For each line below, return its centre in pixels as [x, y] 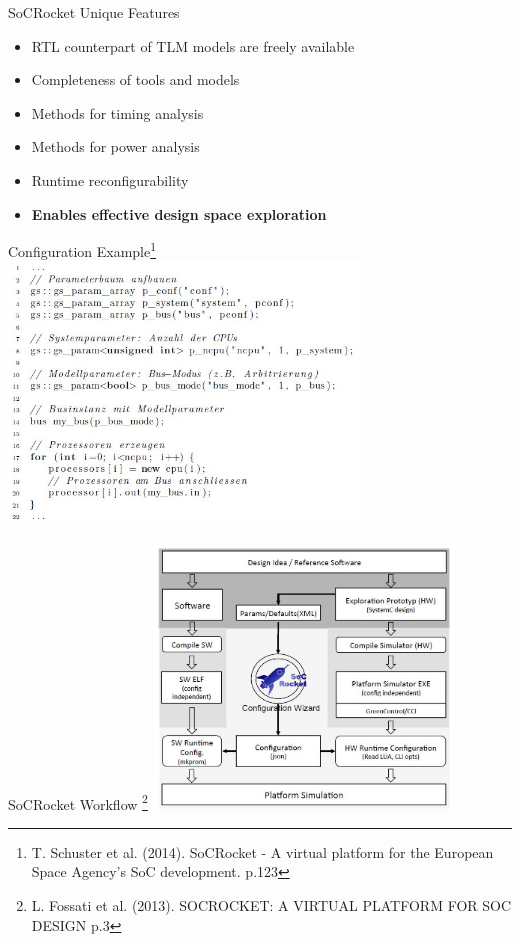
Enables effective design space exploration [179, 213]
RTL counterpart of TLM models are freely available [193, 45]
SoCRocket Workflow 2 [78, 802]
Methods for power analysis [115, 146]
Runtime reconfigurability [110, 179]
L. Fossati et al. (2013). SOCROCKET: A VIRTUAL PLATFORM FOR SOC [271, 904]
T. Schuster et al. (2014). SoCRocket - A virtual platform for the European [262, 851]
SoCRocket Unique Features [94, 12]
